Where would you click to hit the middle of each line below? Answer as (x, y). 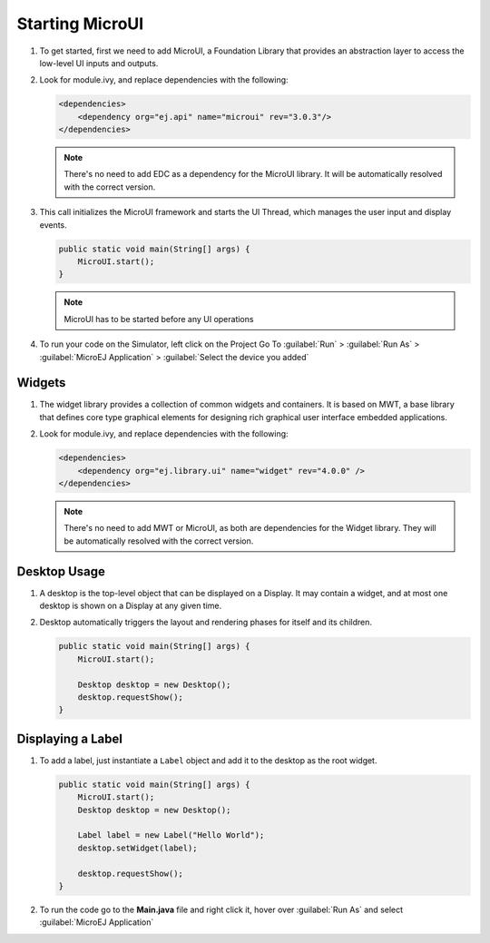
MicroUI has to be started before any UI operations (159, 319)
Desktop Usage (61, 571)
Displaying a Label (69, 738)
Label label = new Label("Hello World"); (171, 835)
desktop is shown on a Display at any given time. (131, 606)
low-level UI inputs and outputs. (99, 63)
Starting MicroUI (80, 24)
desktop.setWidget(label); (138, 848)
